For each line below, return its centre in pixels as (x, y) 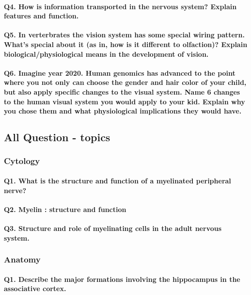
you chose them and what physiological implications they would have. (123, 111)
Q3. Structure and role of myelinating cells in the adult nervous (113, 228)
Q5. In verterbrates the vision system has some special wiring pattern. (124, 35)
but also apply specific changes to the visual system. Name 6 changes (122, 91)
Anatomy (22, 259)
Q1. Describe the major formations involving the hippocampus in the (122, 279)
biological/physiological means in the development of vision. (106, 54)
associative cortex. (35, 288)
